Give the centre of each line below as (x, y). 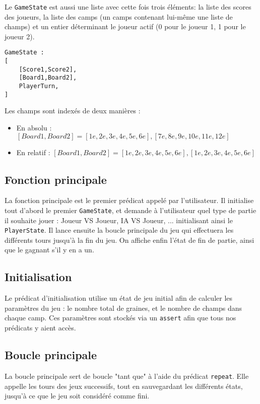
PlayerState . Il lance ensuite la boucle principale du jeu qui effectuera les (119, 230)
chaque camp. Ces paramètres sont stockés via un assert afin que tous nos (120, 318)
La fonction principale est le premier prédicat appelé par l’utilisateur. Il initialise (129, 200)
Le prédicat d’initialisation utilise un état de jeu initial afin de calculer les (119, 298)
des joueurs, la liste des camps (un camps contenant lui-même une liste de (119, 16)
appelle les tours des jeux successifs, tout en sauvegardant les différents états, (124, 386)
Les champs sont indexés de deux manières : (73, 111)
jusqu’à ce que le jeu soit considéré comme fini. (77, 396)
